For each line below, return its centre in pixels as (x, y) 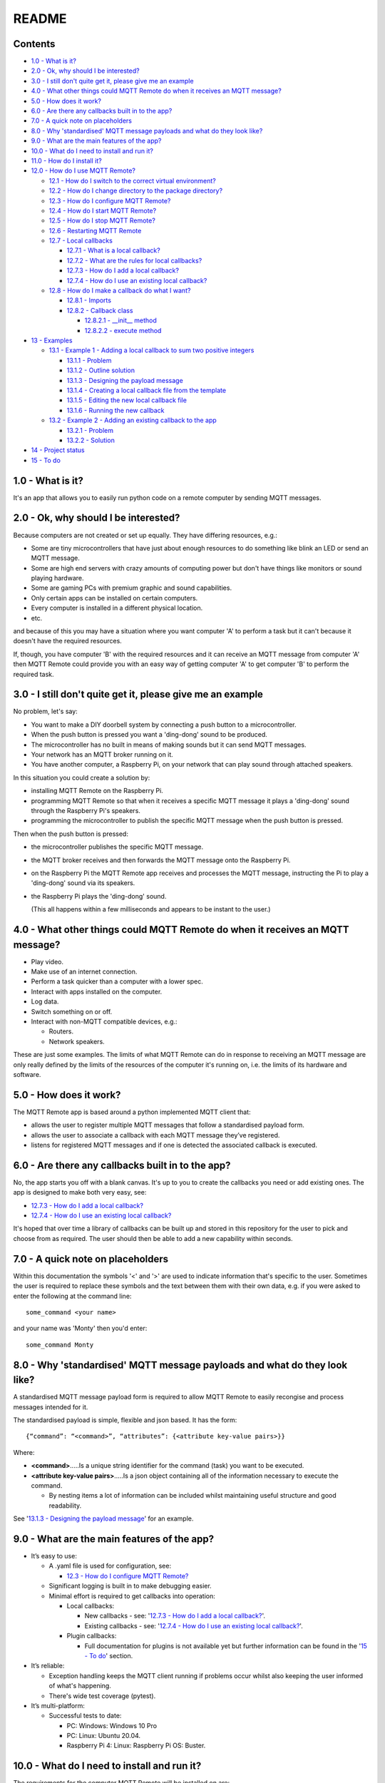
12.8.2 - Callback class (100, 310)
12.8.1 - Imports (89, 300)
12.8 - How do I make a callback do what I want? (120, 291)
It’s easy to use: (54, 1556)
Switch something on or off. (72, 1011)
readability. (65, 1506)
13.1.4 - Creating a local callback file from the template (147, 390)
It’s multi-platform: (58, 1705)
